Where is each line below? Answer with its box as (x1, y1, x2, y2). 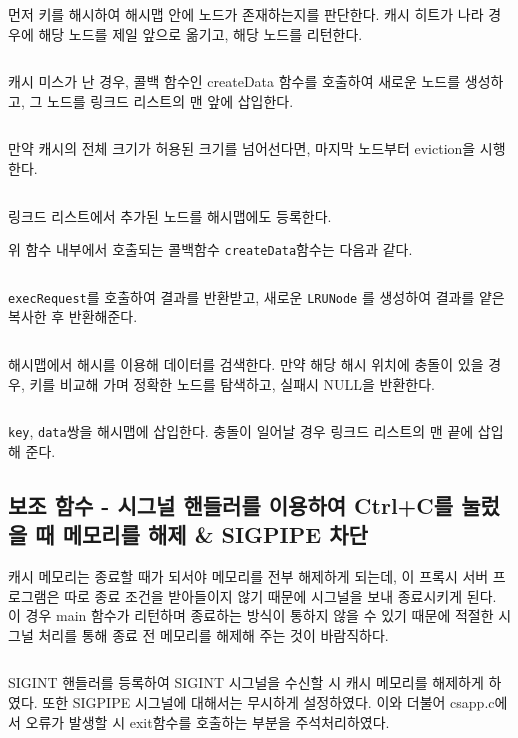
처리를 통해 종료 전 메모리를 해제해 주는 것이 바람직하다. (38, 624, 389, 645)
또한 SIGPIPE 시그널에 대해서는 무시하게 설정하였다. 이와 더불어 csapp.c (42, 692, 495, 713)
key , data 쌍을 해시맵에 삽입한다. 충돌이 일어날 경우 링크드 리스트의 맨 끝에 (8, 421, 474, 442)
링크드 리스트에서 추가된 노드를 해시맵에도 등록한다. (8, 205, 332, 226)
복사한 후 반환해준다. (8, 306, 138, 327)
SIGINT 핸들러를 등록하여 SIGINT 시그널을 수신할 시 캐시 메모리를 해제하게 (8, 672, 484, 693)
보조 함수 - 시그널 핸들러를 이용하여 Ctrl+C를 (8, 489, 454, 520)
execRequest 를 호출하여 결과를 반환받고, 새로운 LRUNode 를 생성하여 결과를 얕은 (8, 286, 505, 307)
